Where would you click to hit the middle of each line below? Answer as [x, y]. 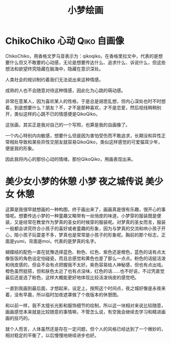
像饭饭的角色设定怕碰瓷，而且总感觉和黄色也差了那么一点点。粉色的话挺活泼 [85, 258]
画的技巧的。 [19, 318]
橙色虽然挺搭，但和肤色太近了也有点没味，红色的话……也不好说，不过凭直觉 [85, 271]
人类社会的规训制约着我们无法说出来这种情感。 [54, 79]
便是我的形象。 [21, 148]
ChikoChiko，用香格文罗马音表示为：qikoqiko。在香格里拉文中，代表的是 [82, 56]
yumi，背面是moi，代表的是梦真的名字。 [56, 241]
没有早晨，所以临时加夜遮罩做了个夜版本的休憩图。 [67, 294]
